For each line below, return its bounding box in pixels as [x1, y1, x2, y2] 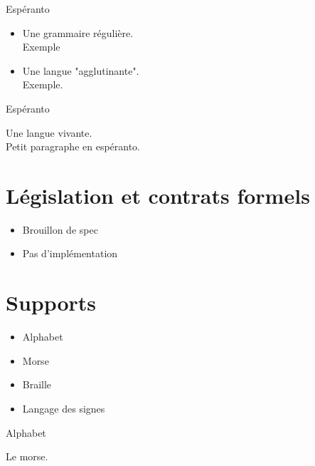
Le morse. [6, 449, 48, 464]
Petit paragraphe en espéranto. [6, 139, 141, 154]
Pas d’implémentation [22, 246, 118, 261]
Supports [6, 288, 97, 317]
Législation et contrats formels [6, 180, 310, 209]
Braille [22, 377, 52, 392]
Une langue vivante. [6, 125, 92, 140]
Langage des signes [22, 400, 105, 415]
